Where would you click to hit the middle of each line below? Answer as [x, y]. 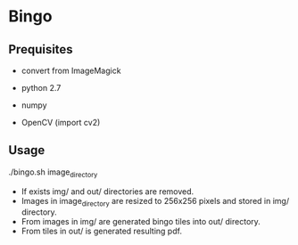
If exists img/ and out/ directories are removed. [108, 191]
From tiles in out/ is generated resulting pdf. [101, 231]
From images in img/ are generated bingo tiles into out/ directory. [141, 222]
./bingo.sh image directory [53, 173]
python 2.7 [41, 88]
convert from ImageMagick [71, 70]
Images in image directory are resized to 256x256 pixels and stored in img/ [155, 202]
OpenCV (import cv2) [61, 122]
